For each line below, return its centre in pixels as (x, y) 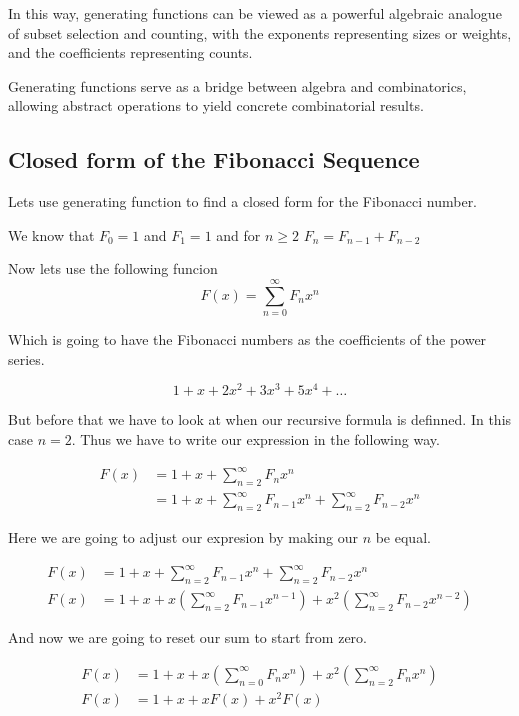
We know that (51, 234)
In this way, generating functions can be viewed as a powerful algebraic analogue (255, 13)
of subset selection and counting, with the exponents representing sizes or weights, (260, 32)
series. (26, 358)
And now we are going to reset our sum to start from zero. (187, 637)
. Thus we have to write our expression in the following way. (255, 438)
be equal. (403, 537)
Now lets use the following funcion (113, 268)
